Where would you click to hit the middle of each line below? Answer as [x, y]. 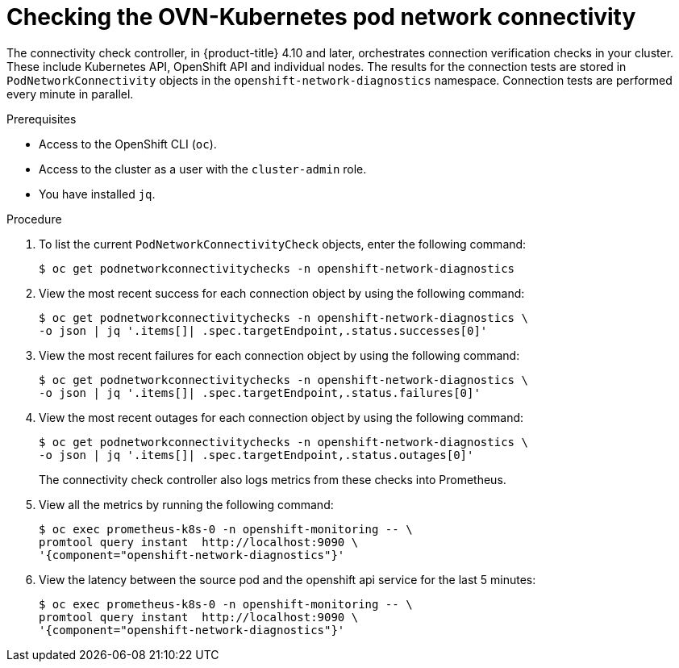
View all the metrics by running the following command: [186, 504]
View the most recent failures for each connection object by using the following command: [279, 355]
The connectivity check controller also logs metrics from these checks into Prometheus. [273, 479]
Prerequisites [42, 119]
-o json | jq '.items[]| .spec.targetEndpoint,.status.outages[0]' [256, 455]
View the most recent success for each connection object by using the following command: [282, 293]
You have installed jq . [97, 194]
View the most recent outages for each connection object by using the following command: [281, 417]
